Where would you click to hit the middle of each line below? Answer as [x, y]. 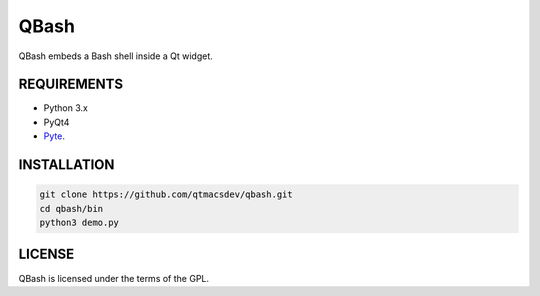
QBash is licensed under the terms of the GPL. [114, 278]
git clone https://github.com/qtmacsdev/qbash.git [166, 194]
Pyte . [54, 136]
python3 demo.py [79, 223]
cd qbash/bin [71, 208]
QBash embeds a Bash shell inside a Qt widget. [116, 56]
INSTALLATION [66, 165]
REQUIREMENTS [71, 84]
